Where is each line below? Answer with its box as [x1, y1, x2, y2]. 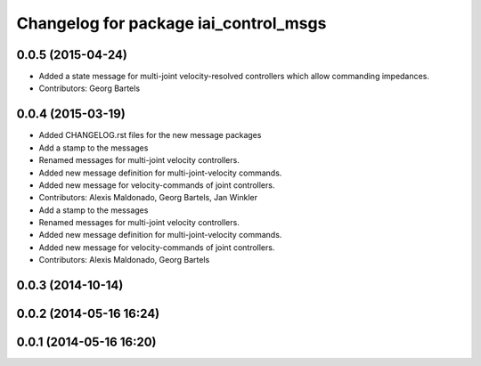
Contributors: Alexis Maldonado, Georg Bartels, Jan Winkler [38, 192, 258, 203]
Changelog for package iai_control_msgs [16, 13, 327, 33]
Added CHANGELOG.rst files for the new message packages [38, 130, 262, 141]
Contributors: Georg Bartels [38, 83, 141, 94]
